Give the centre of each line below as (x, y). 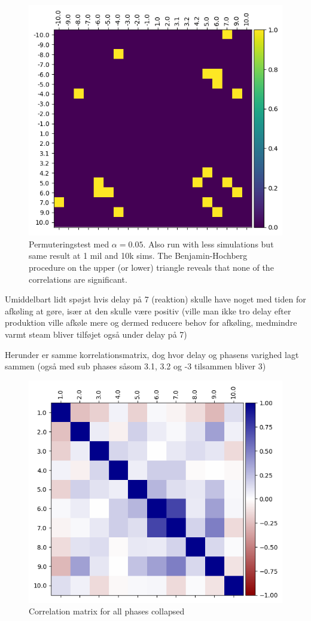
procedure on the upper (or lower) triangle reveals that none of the (151, 267)
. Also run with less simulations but (208, 244)
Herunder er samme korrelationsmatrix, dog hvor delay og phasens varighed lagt (152, 354)
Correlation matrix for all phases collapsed (107, 611)
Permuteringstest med (69, 244)
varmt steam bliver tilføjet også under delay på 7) (96, 334)
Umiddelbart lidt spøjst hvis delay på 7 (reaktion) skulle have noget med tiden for (155, 299)
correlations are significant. (78, 279)
